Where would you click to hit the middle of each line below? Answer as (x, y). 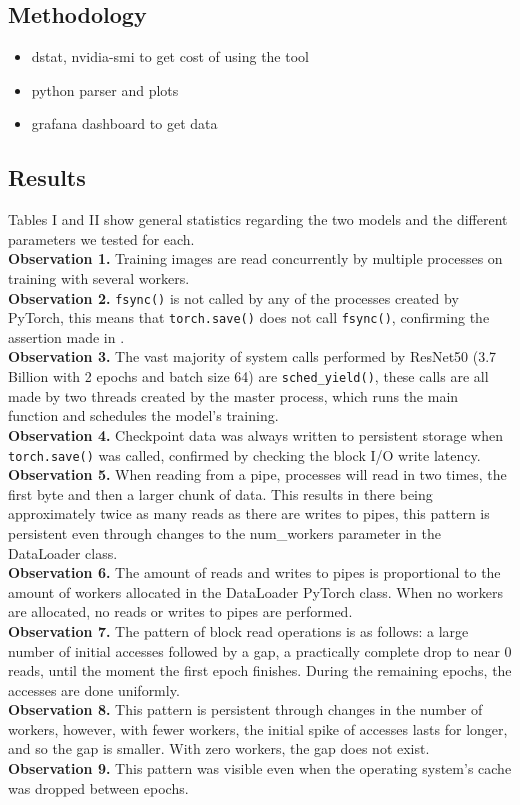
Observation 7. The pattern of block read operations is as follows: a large (238, 630)
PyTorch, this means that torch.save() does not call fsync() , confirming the (249, 317)
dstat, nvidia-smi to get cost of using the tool (170, 56)
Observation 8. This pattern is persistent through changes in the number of (245, 709)
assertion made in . (66, 336)
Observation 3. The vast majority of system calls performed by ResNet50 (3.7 (252, 356)
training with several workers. (99, 277)
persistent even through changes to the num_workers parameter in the (224, 532)
